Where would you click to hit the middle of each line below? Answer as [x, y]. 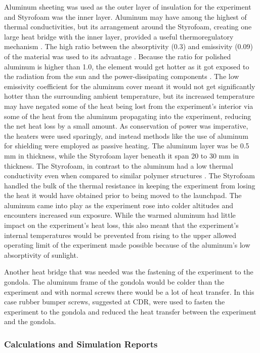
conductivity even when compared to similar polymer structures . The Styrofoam [129, 175]
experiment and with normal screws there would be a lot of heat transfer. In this [129, 291]
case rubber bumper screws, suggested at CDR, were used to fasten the [115, 302]
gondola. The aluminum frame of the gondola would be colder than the [114, 282]
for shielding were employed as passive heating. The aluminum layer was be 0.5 [127, 146]
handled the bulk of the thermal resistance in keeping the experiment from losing [130, 185]
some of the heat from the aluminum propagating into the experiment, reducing [128, 116]
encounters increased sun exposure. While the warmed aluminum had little [120, 215]
